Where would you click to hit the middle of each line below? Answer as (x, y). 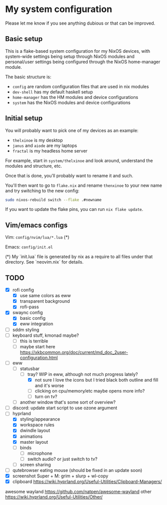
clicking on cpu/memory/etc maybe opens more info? (90, 391)
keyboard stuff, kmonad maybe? (45, 335)
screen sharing (35, 464)
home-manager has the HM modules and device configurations (75, 97)
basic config (33, 318)
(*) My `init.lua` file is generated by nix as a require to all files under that (79, 257)
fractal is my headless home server (50, 151)
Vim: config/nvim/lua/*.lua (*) (37, 237)
